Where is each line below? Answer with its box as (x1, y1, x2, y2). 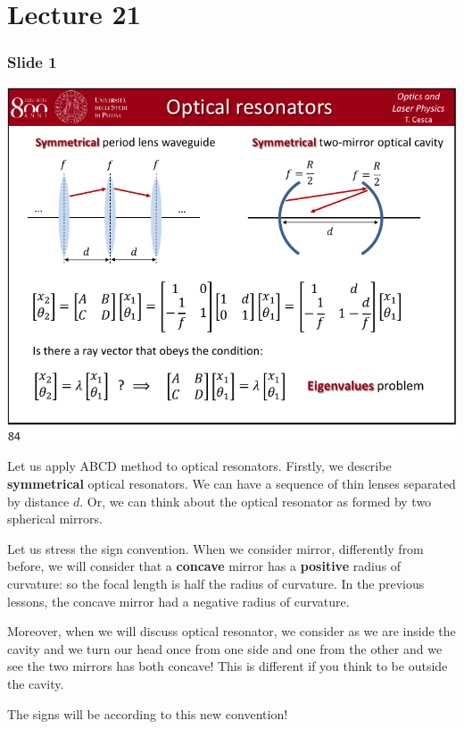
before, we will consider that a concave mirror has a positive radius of (7, 557, 402, 575)
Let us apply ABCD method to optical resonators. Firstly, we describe (7, 457, 392, 475)
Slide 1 (7, 51, 57, 73)
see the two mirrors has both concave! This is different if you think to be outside (7, 657, 448, 675)
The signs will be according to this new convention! (7, 704, 288, 723)
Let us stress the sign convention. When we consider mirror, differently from (7, 539, 424, 557)
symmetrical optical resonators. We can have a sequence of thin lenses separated (7, 474, 456, 493)
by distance (7, 491, 70, 510)
